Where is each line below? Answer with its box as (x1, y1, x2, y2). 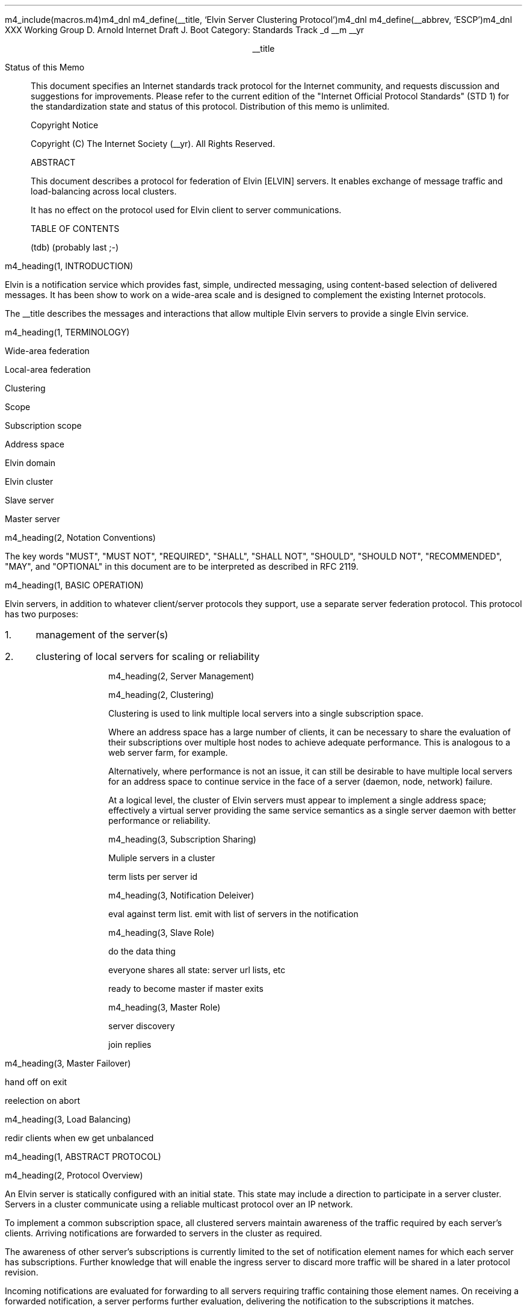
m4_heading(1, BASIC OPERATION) (5, 580, 144, 590)
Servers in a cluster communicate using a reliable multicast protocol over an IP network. (5, 1199, 353, 1209)
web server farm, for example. (108, 747, 228, 758)
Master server (5, 514, 60, 524)
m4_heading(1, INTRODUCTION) (5, 261, 134, 271)
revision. (5, 1267, 39, 1277)
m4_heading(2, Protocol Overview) (5, 1170, 143, 1180)
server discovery (108, 1021, 175, 1031)
